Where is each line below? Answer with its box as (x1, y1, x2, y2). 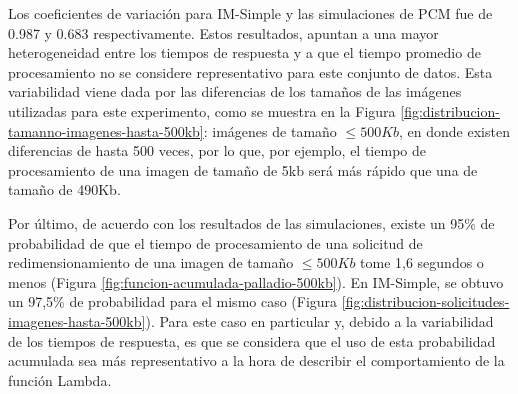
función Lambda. (8, 369, 112, 390)
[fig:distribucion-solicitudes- (341, 291, 510, 312)
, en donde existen (399, 120, 510, 141)
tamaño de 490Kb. (8, 179, 121, 200)
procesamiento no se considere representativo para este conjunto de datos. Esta (8, 61, 493, 82)
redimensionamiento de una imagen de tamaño (8, 252, 294, 273)
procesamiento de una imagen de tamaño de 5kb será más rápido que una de (8, 159, 478, 180)
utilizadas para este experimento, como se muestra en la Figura (8, 100, 396, 121)
